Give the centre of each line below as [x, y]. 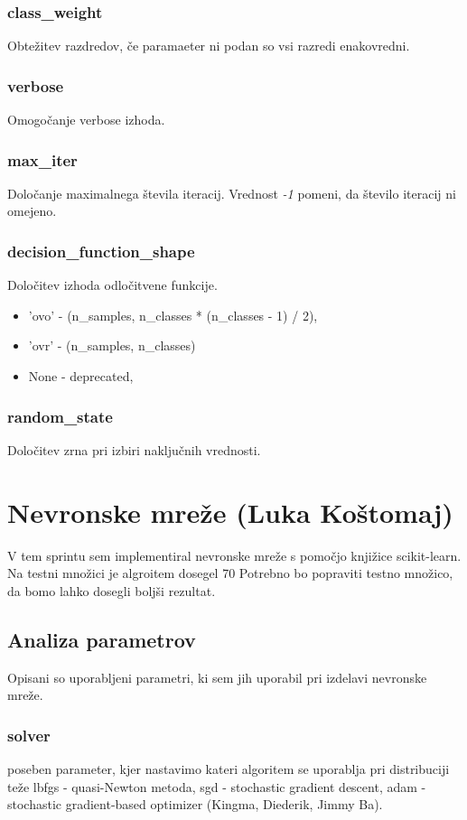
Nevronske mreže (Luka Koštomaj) [230, 512]
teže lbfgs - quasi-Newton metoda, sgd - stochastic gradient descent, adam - [217, 786]
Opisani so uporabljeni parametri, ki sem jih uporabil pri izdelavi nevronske [217, 677]
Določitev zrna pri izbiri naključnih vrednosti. [134, 449]
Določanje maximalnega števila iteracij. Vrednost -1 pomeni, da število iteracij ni [232, 193]
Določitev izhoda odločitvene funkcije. [112, 285]
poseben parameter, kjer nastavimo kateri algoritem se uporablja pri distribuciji [229, 768]
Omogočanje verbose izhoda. [86, 120]
